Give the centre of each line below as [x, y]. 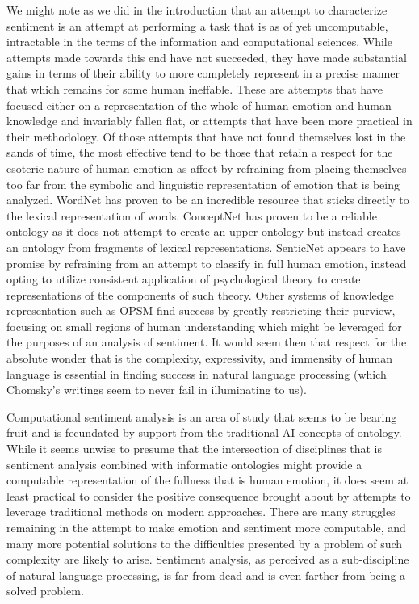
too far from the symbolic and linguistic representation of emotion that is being [203, 184]
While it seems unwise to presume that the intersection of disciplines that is [194, 449]
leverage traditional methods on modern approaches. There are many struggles [201, 512]
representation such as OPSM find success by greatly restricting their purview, [201, 310]
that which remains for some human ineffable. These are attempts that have [195, 88]
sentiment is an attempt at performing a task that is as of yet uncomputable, [197, 25]
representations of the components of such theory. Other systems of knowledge [200, 294]
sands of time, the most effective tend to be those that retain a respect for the [200, 152]
